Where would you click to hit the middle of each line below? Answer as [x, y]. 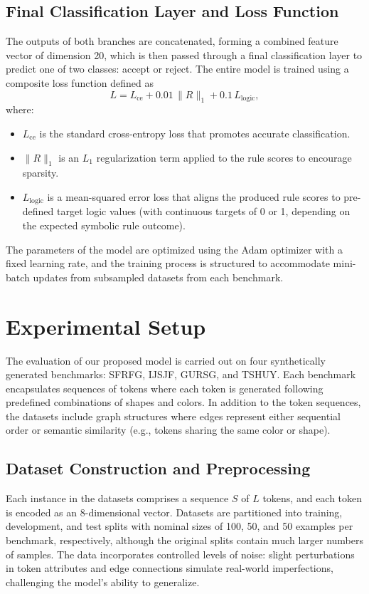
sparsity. [41, 173]
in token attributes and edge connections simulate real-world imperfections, [170, 568]
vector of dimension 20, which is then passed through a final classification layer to [184, 54]
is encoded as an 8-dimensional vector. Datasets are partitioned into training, [174, 512]
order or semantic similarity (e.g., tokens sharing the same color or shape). [168, 430]
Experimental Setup [106, 326]
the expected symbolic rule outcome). [104, 225]
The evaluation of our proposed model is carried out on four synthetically [166, 360]
